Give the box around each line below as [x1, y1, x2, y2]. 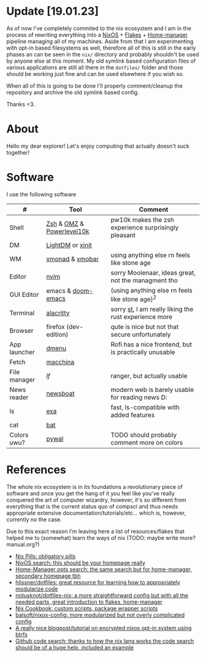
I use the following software [6, 190, 77, 198]
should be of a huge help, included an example [15, 644, 134, 651]
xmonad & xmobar [45, 255, 99, 263]
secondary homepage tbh [15, 572, 81, 580]
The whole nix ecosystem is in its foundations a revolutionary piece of [6, 483, 183, 491]
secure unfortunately [110, 330, 171, 339]
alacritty [45, 309, 70, 317]
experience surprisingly [110, 223, 179, 231]
